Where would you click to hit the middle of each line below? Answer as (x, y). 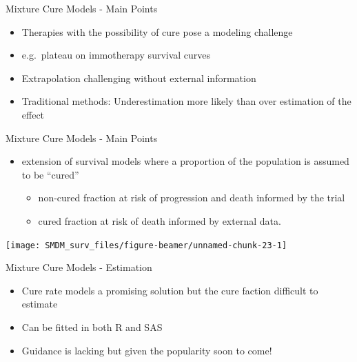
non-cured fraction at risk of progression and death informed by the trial (192, 198)
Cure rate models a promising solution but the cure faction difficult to (170, 290)
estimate (40, 304)
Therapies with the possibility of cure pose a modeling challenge (157, 31)
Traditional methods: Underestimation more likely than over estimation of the (186, 101)
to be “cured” (50, 174)
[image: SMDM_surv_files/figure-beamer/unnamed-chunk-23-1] (146, 245)
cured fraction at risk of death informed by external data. (160, 220)
